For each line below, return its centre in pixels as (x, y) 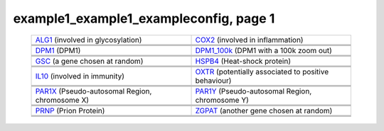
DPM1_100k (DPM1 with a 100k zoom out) (263, 50)
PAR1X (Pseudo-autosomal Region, (94, 91)
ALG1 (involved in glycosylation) (89, 40)
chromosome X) (62, 100)
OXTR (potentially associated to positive (262, 72)
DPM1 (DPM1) (58, 50)
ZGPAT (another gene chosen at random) (264, 110)
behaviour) (213, 80)
